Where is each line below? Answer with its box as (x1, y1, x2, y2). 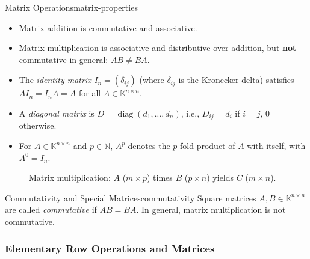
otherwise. (19, 119, 57, 132)
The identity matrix (19, 73, 91, 86)
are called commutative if (5, 203, 97, 216)
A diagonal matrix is (19, 106, 95, 119)
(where (139, 73, 164, 86)
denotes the (128, 139, 170, 152)
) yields (206, 171, 234, 184)
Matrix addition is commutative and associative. (19, 21, 197, 34)
